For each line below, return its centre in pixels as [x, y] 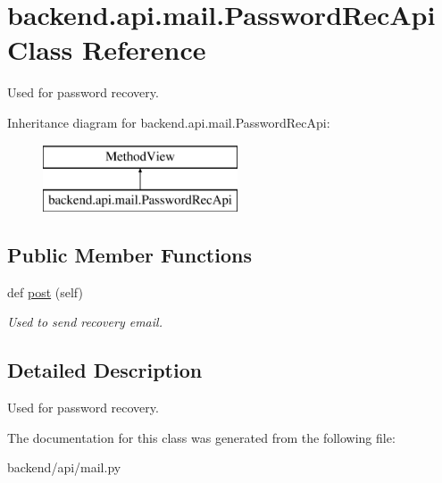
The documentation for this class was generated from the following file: [201, 437]
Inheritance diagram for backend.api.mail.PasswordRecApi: [169, 122]
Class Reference [107, 50]
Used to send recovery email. [85, 322]
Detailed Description [105, 370]
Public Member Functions [129, 255]
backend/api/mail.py [64, 467]
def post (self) [45, 291]
